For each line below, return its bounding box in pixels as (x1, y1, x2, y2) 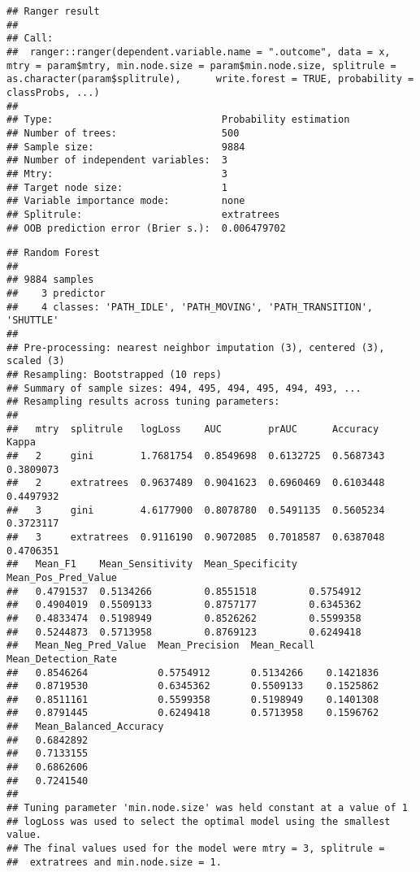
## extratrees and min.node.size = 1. (6, 856, 222, 868)
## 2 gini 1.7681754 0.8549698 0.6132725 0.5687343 (6, 450, 385, 462)
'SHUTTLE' (6, 315, 59, 327)
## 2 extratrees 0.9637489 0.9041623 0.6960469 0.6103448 (6, 477, 385, 489)
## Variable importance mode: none (6, 195, 245, 207)
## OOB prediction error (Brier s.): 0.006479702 (6, 222, 286, 234)
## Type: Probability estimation (6, 114, 350, 126)
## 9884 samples (6, 274, 94, 286)
